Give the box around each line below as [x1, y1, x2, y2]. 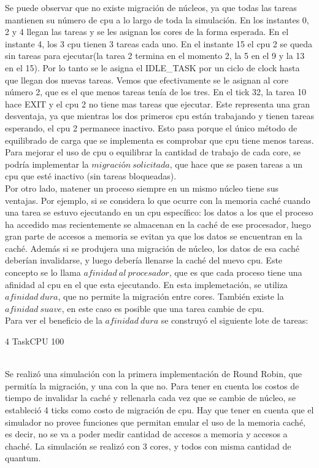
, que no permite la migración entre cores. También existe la [58, 290, 284, 303]
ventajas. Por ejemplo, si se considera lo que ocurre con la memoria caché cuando [5, 193, 310, 206]
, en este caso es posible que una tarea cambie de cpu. [61, 302, 264, 314]
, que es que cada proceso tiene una [169, 266, 302, 279]
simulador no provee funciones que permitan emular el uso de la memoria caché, [5, 415, 306, 428]
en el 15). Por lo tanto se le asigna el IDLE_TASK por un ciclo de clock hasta [5, 61, 300, 74]
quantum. [5, 451, 41, 464]
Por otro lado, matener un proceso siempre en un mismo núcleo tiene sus [5, 181, 279, 194]
